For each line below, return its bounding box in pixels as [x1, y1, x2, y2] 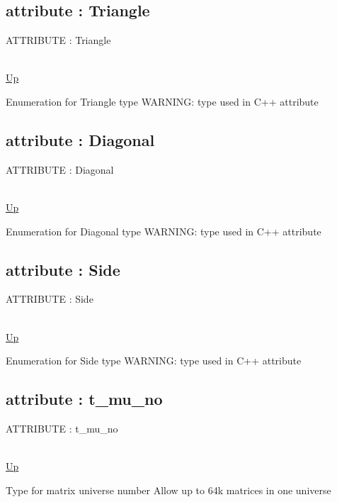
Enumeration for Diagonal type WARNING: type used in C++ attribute [6, 223, 321, 238]
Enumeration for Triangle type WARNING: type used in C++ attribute [6, 94, 319, 108]
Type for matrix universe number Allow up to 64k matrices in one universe [6, 482, 331, 497]
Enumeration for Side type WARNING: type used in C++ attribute [6, 353, 302, 368]
